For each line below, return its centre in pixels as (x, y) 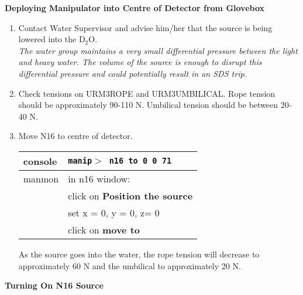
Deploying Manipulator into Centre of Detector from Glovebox (135, 8)
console (40, 161)
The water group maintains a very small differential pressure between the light (158, 50)
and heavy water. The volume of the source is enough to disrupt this (140, 62)
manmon (41, 178)
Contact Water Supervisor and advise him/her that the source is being (145, 27)
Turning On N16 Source (54, 285)
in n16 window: (99, 178)
